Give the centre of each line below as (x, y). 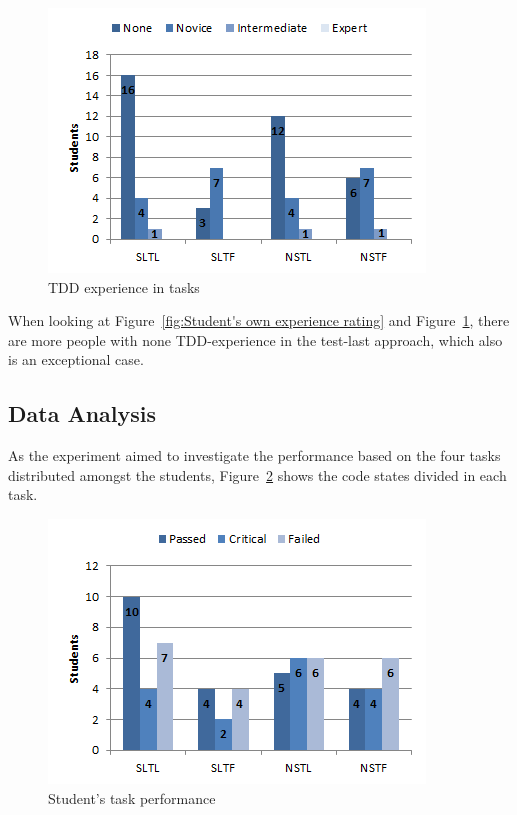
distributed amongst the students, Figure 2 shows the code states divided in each (257, 474)
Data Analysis (82, 413)
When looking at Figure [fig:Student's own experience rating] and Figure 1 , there (259, 320)
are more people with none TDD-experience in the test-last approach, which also (255, 339)
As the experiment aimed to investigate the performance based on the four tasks (254, 455)
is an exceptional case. (76, 359)
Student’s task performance (132, 797)
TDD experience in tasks (124, 286)
